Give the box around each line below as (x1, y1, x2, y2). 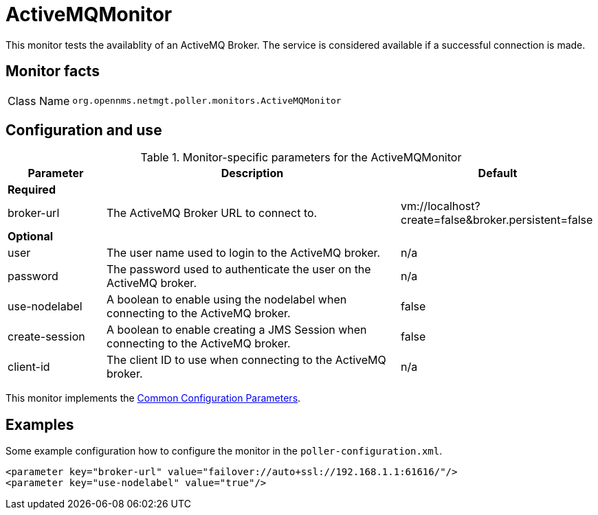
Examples (5, 415, 74, 433)
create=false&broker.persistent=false (400, 213, 593, 227)
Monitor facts (5, 62, 100, 80)
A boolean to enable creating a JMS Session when (106, 323, 367, 337)
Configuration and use (5, 122, 162, 139)
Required (8, 183, 56, 197)
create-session (8, 330, 85, 344)
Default (478, 166, 518, 181)
